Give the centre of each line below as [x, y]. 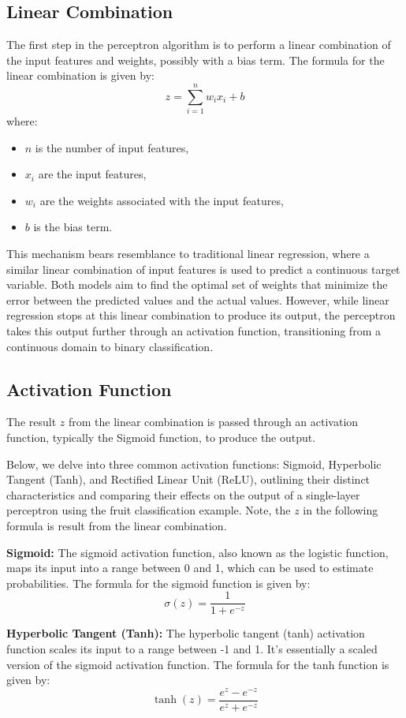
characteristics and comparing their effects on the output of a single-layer [183, 494]
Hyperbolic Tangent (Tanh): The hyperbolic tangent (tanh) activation [186, 633]
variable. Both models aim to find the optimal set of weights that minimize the [197, 284]
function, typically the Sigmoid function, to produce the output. [161, 438]
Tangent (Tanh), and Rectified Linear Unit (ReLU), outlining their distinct [188, 479]
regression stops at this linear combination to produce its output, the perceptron [201, 315]
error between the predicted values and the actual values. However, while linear [198, 299]
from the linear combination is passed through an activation [213, 422]
